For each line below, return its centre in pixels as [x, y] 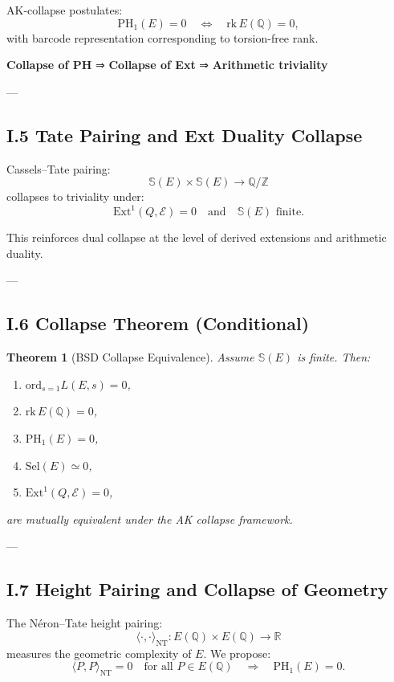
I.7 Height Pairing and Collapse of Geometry [197, 589]
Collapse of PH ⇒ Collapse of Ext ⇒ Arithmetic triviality [167, 65]
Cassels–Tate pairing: [59, 168]
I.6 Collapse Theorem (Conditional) [158, 323]
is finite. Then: [334, 357]
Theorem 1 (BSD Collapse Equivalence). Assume [130, 357]
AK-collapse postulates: [65, 10]
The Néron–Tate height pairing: [85, 623]
